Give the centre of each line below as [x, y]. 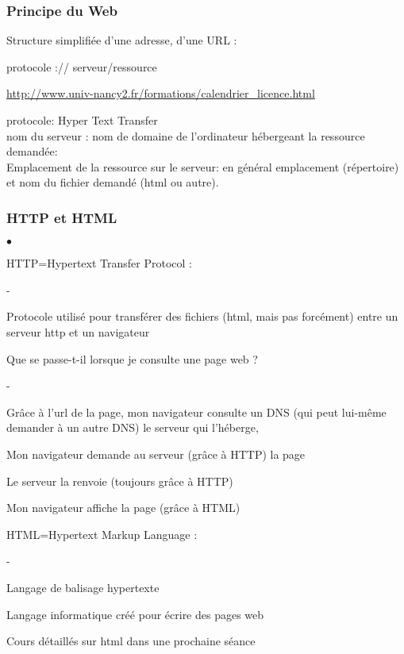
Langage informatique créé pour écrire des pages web [135, 614]
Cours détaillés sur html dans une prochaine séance [131, 641]
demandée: [32, 151]
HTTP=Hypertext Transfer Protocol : [99, 263]
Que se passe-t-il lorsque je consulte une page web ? [132, 358]
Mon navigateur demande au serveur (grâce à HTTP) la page [156, 454]
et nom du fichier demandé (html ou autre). [113, 182]
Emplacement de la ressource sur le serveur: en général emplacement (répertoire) [203, 166]
